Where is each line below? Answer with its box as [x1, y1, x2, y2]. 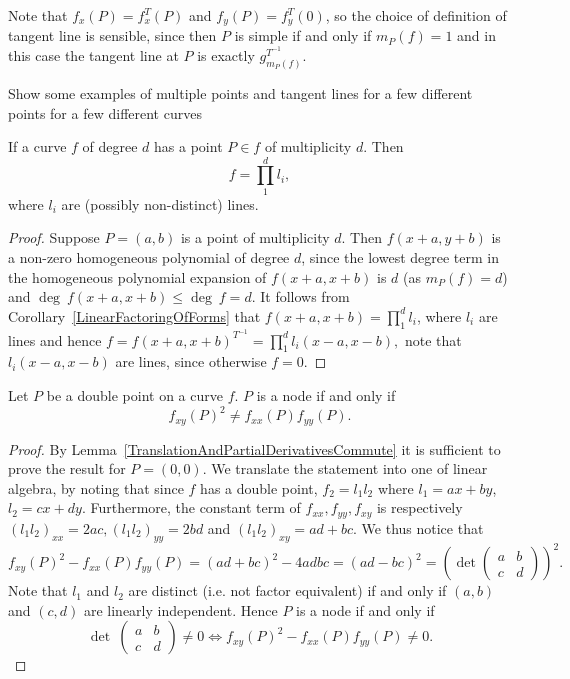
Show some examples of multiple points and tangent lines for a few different [8, 82, 473, 103]
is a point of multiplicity [180, 227, 330, 248]
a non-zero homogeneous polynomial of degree [8, 247, 290, 267]
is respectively [376, 497, 463, 518]
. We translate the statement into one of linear [202, 458, 488, 479]
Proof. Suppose [8, 227, 100, 248]
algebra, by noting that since [8, 477, 184, 498]
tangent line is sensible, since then [8, 25, 217, 46]
